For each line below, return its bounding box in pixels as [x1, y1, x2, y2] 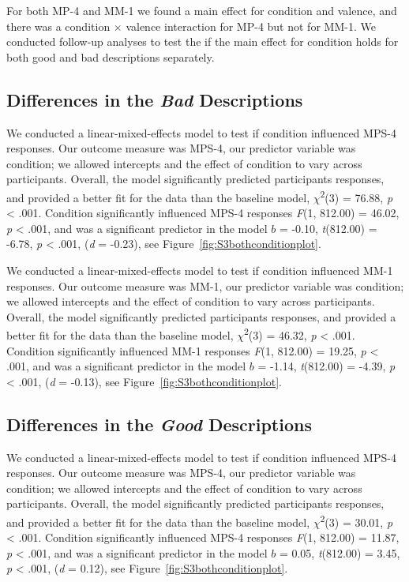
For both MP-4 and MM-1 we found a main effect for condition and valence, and [6, 2, 397, 18]
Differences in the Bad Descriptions [6, 87, 303, 111]
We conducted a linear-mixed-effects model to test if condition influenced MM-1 [6, 261, 393, 278]
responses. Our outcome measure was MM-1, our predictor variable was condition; [6, 277, 404, 294]
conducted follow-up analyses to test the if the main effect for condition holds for [6, 33, 399, 50]
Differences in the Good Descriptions [6, 411, 312, 436]
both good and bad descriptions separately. [6, 48, 215, 65]
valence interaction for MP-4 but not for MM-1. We [126, 17, 376, 34]
